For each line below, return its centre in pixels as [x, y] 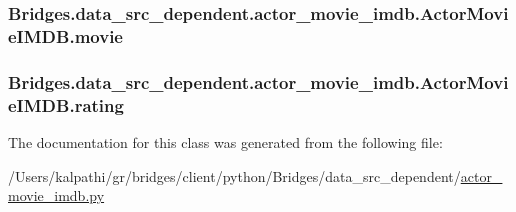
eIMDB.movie [65, 35]
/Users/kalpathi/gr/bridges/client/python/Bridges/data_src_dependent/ [234, 175]
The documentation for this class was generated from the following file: [225, 141]
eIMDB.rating [66, 104]
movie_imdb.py [56, 195]
